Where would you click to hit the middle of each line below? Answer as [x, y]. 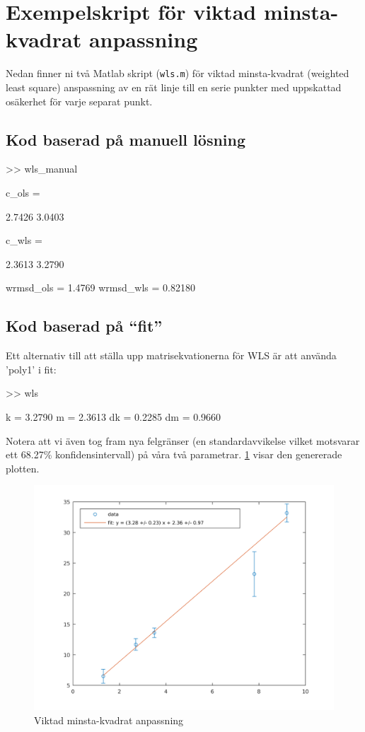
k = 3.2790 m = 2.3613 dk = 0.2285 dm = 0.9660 [114, 416]
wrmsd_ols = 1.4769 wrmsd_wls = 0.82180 [100, 287]
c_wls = [24, 240]
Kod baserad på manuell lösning [126, 139]
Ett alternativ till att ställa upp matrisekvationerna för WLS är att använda [171, 355]
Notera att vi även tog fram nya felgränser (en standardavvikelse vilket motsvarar [183, 440]
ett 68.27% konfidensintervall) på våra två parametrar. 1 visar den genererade [174, 454]
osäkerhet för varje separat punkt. [79, 101]
